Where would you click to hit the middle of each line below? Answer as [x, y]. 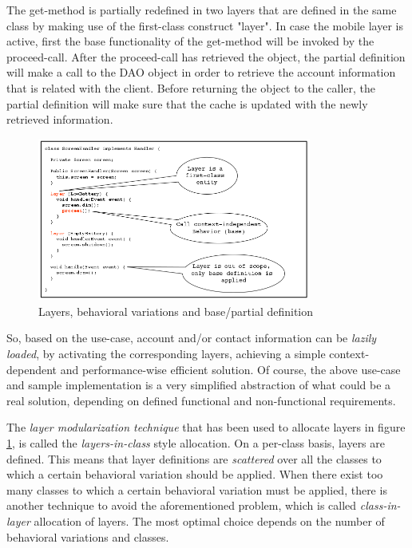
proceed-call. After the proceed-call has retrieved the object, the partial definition [206, 56]
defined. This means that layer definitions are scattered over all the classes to [194, 458]
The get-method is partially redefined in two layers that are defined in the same [202, 10]
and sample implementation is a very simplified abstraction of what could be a [199, 385]
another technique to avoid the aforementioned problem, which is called [182, 505]
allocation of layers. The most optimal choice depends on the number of [209, 520]
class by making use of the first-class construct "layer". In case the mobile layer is [205, 25]
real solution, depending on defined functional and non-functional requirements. [201, 400]
